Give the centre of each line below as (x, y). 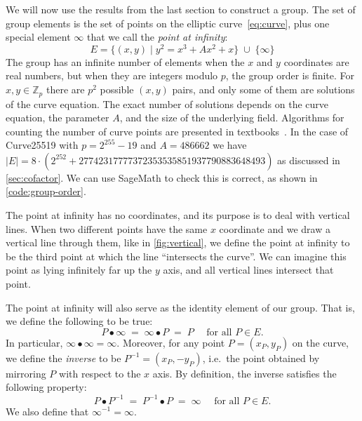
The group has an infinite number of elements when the (125, 61)
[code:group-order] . (46, 191)
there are (65, 89)
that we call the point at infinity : (157, 37)
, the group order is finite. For (290, 75)
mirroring (26, 373)
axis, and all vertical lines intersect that (248, 270)
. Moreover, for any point (171, 342)
